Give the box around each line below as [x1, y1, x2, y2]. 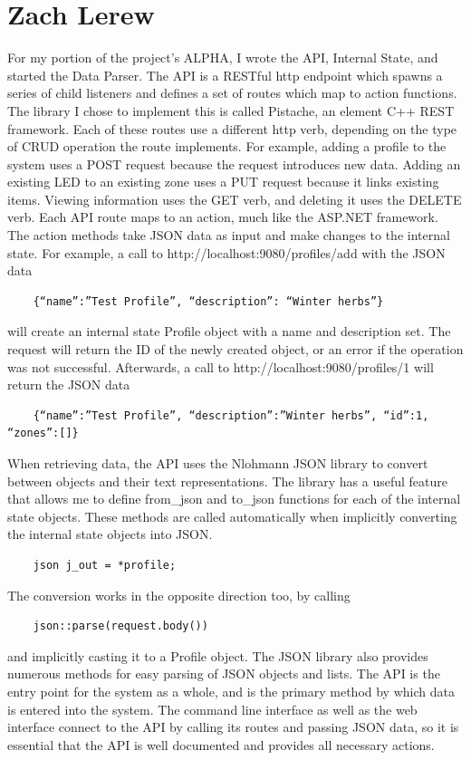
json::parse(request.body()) [33, 620, 208, 633]
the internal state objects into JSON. [7, 524, 213, 544]
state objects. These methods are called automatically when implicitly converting [7, 506, 457, 525]
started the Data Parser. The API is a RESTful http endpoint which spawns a [7, 65, 443, 84]
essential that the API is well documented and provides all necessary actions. [7, 735, 435, 754]
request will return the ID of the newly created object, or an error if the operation [7, 340, 464, 359]
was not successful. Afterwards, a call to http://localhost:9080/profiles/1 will [7, 357, 434, 376]
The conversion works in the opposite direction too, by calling [7, 585, 351, 604]
